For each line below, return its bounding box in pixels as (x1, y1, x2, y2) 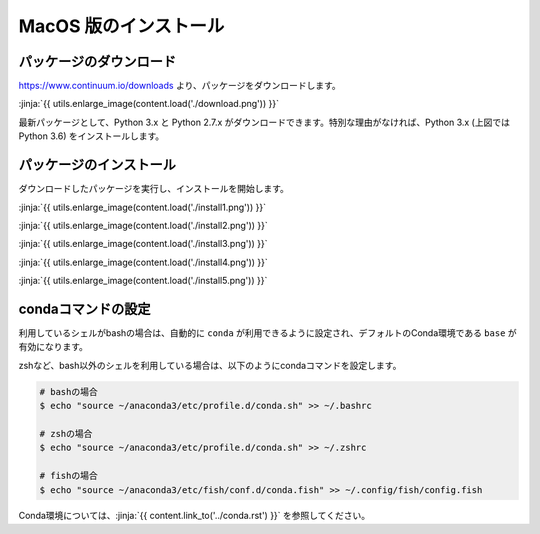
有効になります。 (18, 341, 89, 353)
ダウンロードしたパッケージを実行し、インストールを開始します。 (18, 183, 290, 195)
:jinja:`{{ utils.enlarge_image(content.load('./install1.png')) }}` (18, 201, 267, 213)
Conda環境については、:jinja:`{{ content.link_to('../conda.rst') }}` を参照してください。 (18, 510, 370, 522)
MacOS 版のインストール (18, 15, 225, 37)
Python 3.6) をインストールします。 (18, 130, 165, 142)
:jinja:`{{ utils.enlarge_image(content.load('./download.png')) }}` (18, 98, 280, 110)
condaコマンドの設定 (18, 300, 151, 317)
